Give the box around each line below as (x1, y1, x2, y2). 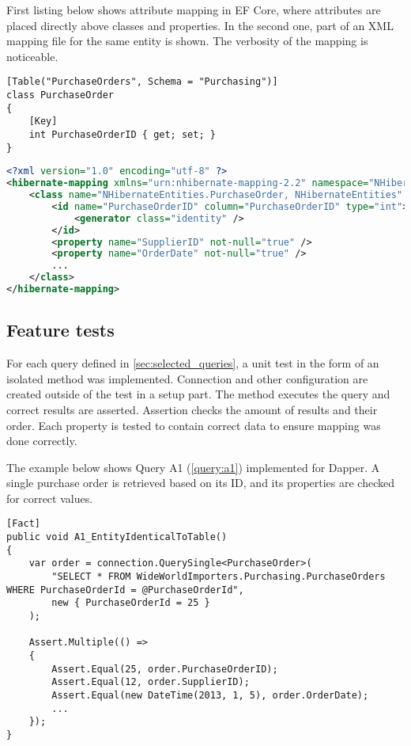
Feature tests (6, 318, 115, 342)
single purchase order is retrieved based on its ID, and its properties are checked (6, 474, 395, 491)
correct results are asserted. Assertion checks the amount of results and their (6, 401, 378, 417)
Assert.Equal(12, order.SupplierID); (51, 676, 250, 688)
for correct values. (6, 489, 93, 506)
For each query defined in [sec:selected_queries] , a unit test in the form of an (6, 355, 379, 371)
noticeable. (6, 48, 58, 64)
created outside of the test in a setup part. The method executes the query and (6, 386, 390, 402)
